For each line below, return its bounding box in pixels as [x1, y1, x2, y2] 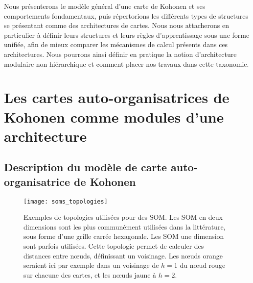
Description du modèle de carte [4, 159, 167, 175]
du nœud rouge [180, 260, 226, 270]
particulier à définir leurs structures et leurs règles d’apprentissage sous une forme [4, 29, 250, 40]
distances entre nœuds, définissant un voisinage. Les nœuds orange [23, 250, 223, 260]
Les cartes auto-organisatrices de [4, 87, 230, 107]
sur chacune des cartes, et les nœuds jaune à [23, 269, 157, 280]
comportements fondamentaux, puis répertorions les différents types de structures [4, 10, 249, 21]
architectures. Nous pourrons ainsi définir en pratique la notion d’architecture [4, 49, 237, 59]
